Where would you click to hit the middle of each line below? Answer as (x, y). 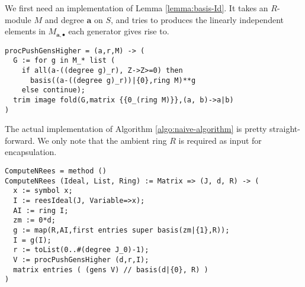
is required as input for (220, 140)
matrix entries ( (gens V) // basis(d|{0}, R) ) (111, 270)
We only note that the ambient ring (102, 140)
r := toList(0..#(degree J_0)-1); (81, 250)
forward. (20, 140)
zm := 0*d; (34, 220)
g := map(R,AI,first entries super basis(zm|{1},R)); (121, 230)
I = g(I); (32, 240)
